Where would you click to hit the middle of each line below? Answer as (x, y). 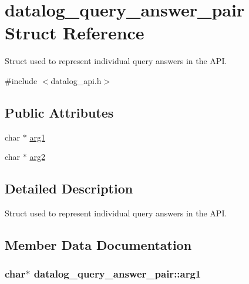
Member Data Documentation (98, 245)
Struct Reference (75, 33)
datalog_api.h (76, 80)
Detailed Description (69, 188)
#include (21, 80)
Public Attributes (59, 112)
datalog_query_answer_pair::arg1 (117, 274)
